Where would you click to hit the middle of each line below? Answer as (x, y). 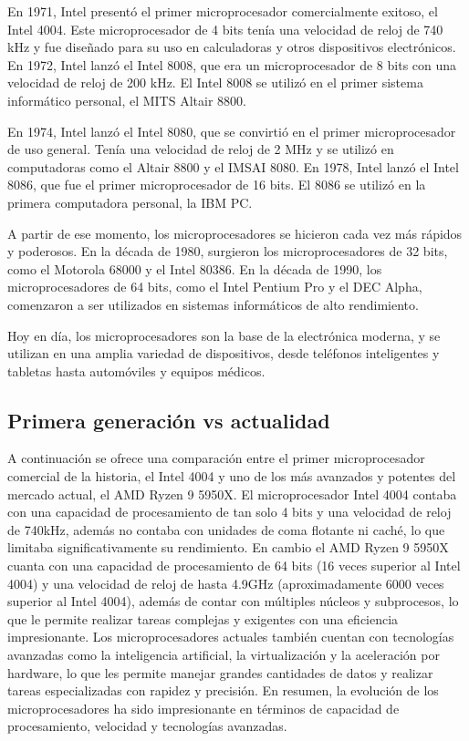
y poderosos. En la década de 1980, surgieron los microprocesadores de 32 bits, (228, 251)
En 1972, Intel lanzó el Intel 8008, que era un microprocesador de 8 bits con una (232, 64)
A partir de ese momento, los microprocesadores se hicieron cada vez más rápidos (235, 233)
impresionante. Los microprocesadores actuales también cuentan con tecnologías (231, 637)
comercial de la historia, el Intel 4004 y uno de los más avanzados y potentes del (232, 476)
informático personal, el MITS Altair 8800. (127, 100)
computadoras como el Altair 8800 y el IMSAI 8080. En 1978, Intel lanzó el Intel (233, 166)
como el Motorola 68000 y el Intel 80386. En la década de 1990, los (195, 268)
